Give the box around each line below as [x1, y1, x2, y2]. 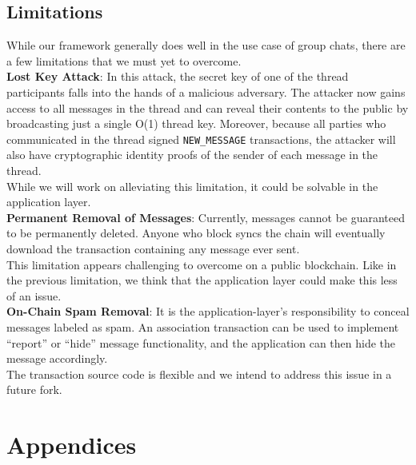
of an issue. [6, 287, 62, 304]
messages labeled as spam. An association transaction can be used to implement [6, 318, 399, 335]
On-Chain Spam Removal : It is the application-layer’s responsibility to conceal [6, 303, 410, 320]
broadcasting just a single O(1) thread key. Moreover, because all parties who [6, 115, 386, 132]
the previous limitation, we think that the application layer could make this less [6, 272, 398, 288]
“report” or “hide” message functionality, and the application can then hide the [6, 334, 396, 351]
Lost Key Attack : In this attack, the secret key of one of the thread [6, 68, 349, 85]
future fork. [6, 381, 62, 398]
